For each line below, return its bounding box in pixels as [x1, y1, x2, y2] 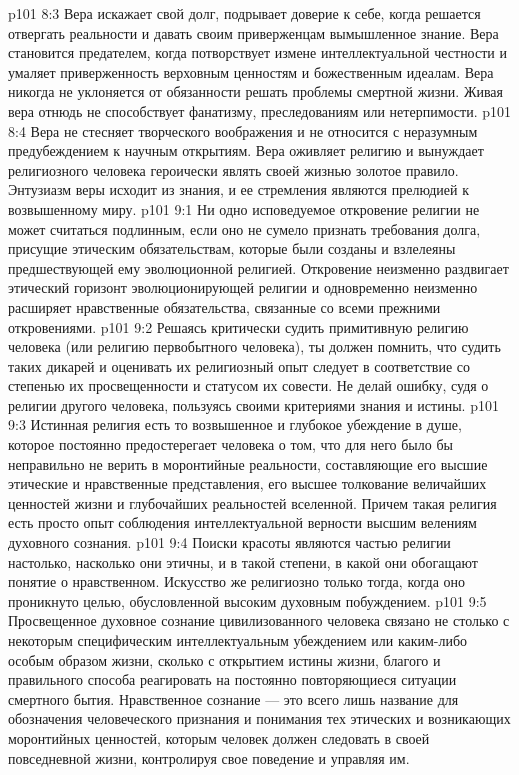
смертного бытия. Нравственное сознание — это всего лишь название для [8, 688, 459, 709]
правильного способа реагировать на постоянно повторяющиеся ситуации [8, 669, 457, 690]
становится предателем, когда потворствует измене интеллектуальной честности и [8, 42, 507, 63]
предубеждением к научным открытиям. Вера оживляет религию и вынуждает [8, 140, 484, 161]
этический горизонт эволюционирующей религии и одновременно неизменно [8, 277, 478, 298]
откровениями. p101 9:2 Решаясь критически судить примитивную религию [8, 316, 469, 337]
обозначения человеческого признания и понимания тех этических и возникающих [8, 708, 511, 729]
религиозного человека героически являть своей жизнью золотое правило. [8, 159, 459, 180]
